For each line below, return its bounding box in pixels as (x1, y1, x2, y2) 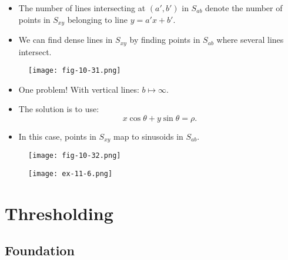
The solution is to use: (18, 103, 99, 115)
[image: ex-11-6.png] (28, 170, 113, 178)
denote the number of (205, 2, 283, 13)
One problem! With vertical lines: (18, 83, 139, 95)
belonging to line (67, 13, 128, 25)
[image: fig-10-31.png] (28, 66, 121, 75)
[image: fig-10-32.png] (28, 151, 121, 160)
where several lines (216, 33, 284, 46)
